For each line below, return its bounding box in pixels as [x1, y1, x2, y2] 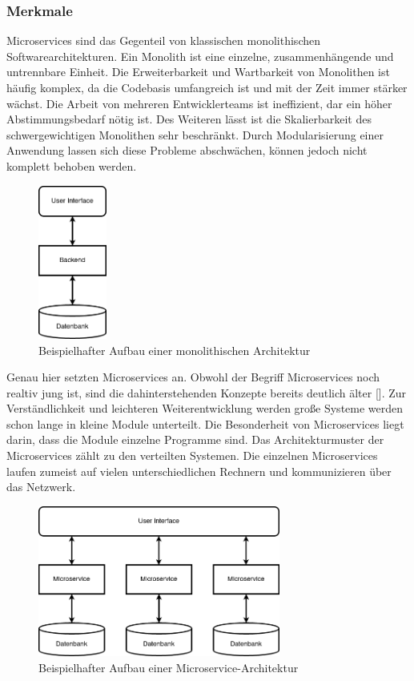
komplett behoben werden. [6, 157, 137, 174]
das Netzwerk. [6, 478, 76, 495]
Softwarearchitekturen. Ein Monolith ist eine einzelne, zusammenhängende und [6, 47, 394, 64]
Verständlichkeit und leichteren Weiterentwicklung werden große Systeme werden [6, 400, 404, 417]
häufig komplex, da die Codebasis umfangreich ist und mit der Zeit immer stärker [6, 79, 408, 95]
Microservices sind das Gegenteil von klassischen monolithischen [6, 32, 320, 49]
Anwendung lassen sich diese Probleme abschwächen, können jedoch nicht [6, 142, 368, 159]
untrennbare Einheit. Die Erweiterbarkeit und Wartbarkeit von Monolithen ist [6, 63, 390, 80]
